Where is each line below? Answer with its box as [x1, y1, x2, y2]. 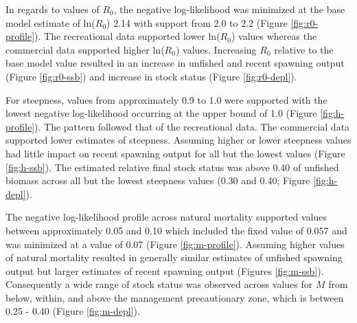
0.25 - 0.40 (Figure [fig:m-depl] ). [5, 304, 140, 318]
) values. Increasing [175, 42, 257, 56]
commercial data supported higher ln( [5, 42, 165, 56]
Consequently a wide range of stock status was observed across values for [5, 277, 313, 291]
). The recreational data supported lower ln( [34, 29, 220, 43]
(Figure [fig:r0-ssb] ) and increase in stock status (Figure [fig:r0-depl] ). [5, 69, 297, 83]
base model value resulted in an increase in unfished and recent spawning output [5, 56, 345, 70]
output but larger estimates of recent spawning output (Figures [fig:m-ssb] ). [5, 263, 324, 278]
